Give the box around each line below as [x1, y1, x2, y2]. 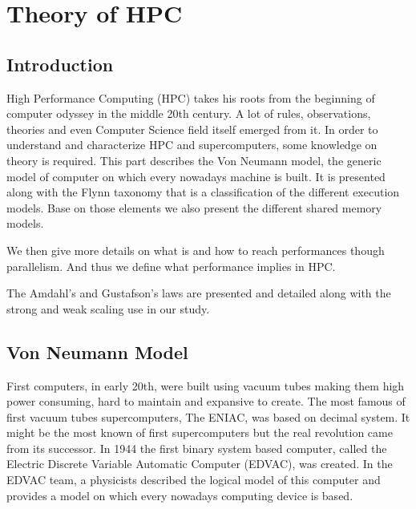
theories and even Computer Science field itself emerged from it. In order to [6, 120, 378, 137]
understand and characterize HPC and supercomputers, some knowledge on [6, 136, 378, 153]
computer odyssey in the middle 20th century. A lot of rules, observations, [6, 105, 371, 122]
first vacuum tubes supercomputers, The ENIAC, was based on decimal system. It [6, 408, 410, 425]
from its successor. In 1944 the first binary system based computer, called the [6, 439, 387, 456]
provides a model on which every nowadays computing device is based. [6, 487, 353, 503]
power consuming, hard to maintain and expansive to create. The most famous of [6, 393, 406, 410]
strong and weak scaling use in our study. [6, 300, 210, 317]
